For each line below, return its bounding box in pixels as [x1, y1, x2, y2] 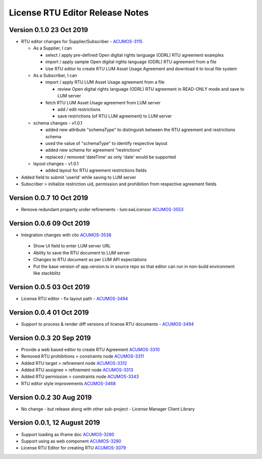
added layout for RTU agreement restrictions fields [45, 167, 147, 173]
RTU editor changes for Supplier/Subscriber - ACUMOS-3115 [21, 39, 143, 45]
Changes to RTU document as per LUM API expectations [33, 257, 147, 262]
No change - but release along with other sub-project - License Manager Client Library [21, 406, 195, 412]
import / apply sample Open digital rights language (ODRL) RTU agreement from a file [45, 59, 217, 65]
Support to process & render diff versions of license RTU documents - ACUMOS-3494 [21, 321, 194, 327]
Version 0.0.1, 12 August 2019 [9, 419, 100, 427]
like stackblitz [33, 270, 61, 276]
